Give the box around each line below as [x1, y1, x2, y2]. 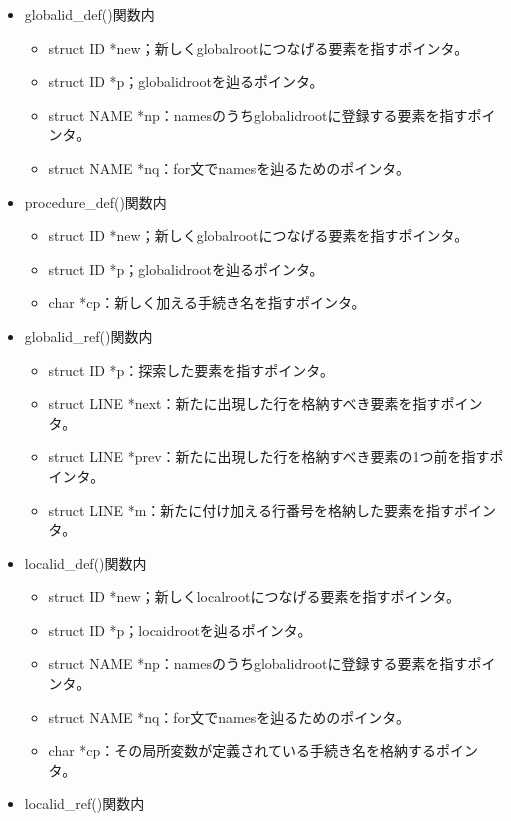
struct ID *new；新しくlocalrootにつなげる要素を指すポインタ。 [48, 586, 460, 607]
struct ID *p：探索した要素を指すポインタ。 [48, 359, 334, 380]
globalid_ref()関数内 [24, 325, 153, 346]
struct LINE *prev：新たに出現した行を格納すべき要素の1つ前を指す [48, 446, 490, 467]
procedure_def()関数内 [24, 191, 167, 212]
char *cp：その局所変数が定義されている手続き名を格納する [48, 740, 436, 761]
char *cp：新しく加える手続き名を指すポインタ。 [48, 292, 366, 313]
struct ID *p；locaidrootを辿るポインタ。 [48, 619, 312, 640]
